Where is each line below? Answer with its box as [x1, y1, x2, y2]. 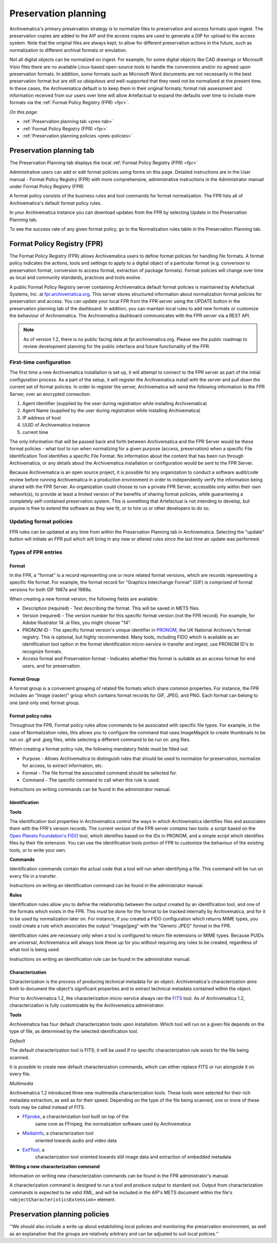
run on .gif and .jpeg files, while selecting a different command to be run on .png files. [9, 736, 191, 743]
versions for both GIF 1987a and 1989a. [9, 586, 92, 592]
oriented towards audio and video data [35, 1137, 117, 1144]
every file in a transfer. [9, 873, 57, 879]
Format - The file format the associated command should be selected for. [22, 770, 177, 776]
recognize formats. [22, 648, 63, 654]
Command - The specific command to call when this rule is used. [22, 777, 160, 783]
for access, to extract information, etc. [22, 763, 104, 769]
